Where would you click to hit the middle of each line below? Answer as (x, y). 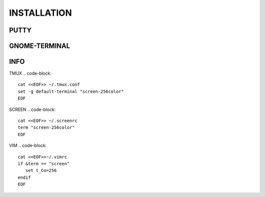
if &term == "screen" (44, 164)
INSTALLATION (40, 13)
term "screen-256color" (46, 127)
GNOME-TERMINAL (40, 46)
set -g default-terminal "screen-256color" (71, 91)
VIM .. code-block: (28, 145)
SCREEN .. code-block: (32, 109)
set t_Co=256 (41, 170)
